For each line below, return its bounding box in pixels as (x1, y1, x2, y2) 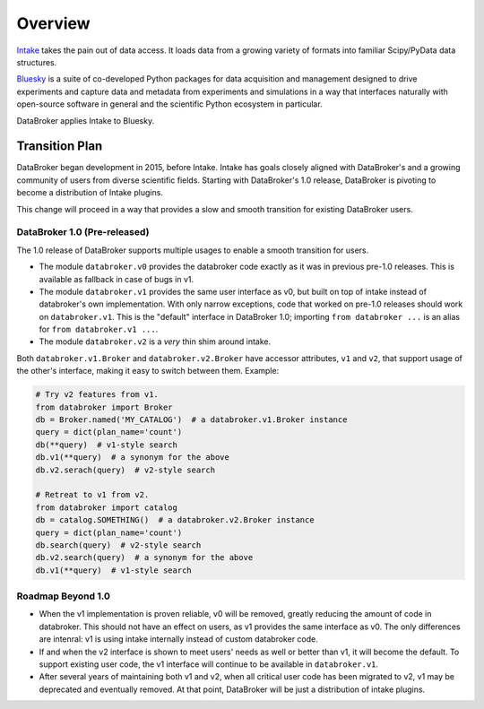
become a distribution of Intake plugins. (16, 187, 163, 198)
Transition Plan (16, 139, 103, 154)
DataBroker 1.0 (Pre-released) (16, 226, 150, 238)
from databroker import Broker (35, 402, 174, 412)
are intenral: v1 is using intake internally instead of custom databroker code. (39, 634, 318, 644)
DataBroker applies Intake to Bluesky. (16, 115, 155, 125)
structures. (16, 56, 57, 67)
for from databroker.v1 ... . (39, 324, 159, 335)
